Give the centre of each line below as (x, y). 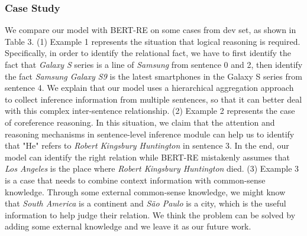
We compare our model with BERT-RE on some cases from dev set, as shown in (151, 30)
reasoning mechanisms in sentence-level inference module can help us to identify (150, 134)
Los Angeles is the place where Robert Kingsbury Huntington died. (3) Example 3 (152, 168)
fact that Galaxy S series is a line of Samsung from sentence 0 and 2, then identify (154, 64)
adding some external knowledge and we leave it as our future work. (128, 226)
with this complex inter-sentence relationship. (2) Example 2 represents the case (150, 111)
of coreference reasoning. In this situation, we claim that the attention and (140, 122)
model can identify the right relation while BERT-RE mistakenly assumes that (148, 157)
